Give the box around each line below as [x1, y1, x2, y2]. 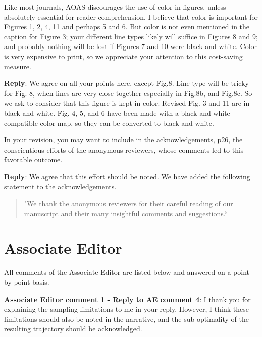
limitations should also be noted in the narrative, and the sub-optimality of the [4, 313, 249, 324]
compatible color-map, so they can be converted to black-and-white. [4, 117, 214, 128]
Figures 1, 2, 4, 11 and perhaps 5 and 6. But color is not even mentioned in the [4, 21, 250, 32]
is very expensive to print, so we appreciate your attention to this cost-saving [4, 51, 243, 61]
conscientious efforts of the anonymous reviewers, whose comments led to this [4, 144, 244, 155]
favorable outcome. [4, 154, 63, 165]
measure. [4, 61, 31, 71]
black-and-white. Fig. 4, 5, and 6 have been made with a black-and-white [4, 107, 230, 118]
